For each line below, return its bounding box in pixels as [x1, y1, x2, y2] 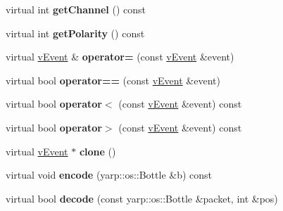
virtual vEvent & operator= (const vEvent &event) [6, 49, 234, 64]
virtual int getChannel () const [6, 2, 146, 16]
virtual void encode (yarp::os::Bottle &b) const [6, 167, 213, 182]
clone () [79, 143, 116, 158]
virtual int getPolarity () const [6, 25, 145, 40]
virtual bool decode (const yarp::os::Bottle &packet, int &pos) [6, 191, 278, 205]
